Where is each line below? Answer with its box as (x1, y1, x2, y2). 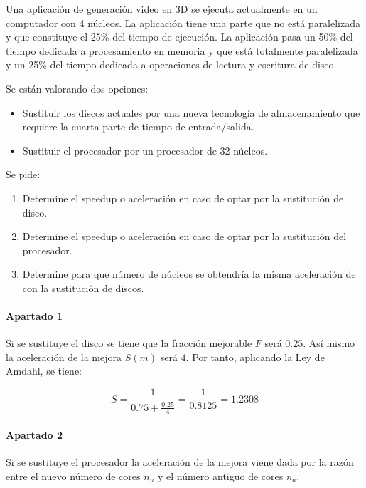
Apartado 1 (6, 308, 63, 323)
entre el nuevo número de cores (6, 468, 141, 483)
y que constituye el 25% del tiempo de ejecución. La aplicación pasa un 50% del (6, 29, 353, 44)
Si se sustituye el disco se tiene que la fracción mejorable (6, 336, 252, 351)
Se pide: (6, 167, 41, 182)
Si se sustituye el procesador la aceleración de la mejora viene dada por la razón (6, 455, 354, 469)
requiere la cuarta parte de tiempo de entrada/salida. (22, 119, 254, 134)
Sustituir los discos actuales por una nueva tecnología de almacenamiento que (22, 105, 360, 120)
